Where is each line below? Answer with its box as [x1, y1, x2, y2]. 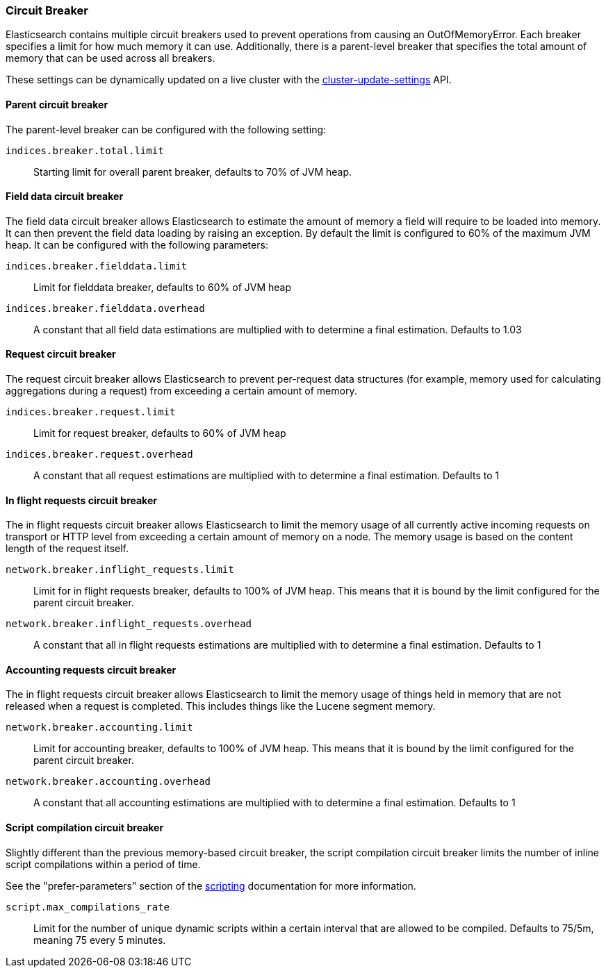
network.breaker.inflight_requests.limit [6, 564, 234, 576]
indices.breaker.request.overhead [6, 449, 193, 460]
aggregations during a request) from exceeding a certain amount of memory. [6, 385, 357, 397]
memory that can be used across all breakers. [6, 52, 215, 65]
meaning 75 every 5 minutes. [33, 933, 166, 946]
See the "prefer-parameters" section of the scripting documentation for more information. [6, 879, 416, 892]
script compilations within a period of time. [6, 858, 201, 870]
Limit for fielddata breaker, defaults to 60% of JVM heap [33, 281, 292, 293]
